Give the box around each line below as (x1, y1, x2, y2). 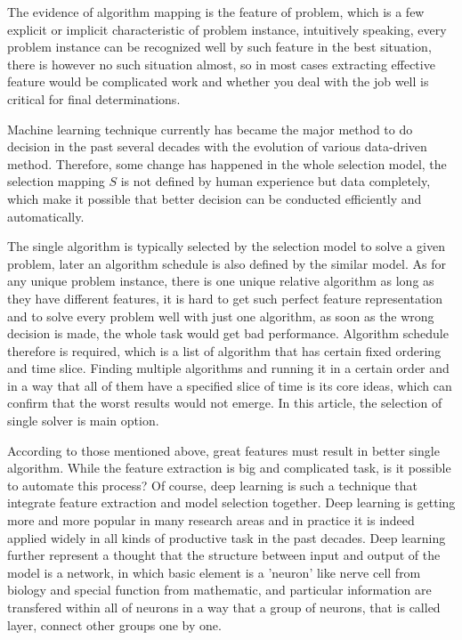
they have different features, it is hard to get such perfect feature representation (7, 288, 443, 307)
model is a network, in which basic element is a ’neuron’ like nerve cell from (7, 563, 421, 581)
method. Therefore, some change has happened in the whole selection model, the (7, 154, 447, 173)
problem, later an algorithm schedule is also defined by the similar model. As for (7, 254, 446, 272)
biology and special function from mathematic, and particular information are (7, 580, 432, 599)
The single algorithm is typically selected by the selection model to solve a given (7, 237, 445, 255)
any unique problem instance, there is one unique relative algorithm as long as (7, 271, 434, 290)
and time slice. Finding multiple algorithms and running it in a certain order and (7, 359, 450, 377)
